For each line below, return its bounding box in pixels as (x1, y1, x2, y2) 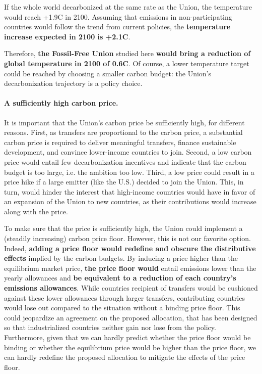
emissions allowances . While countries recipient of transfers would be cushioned (4, 283, 258, 293)
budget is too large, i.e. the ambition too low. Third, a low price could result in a (4, 166, 254, 177)
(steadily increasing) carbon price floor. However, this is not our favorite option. (4, 233, 251, 244)
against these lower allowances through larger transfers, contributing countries (4, 292, 245, 303)
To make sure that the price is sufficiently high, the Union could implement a (4, 223, 243, 233)
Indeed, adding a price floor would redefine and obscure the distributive (4, 243, 256, 253)
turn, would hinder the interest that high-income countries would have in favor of (4, 186, 255, 197)
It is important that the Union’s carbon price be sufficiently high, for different (4, 117, 245, 127)
